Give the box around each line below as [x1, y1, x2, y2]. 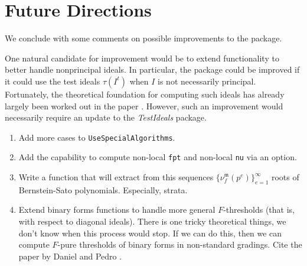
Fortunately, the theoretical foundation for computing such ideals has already [5, 87, 285, 100]
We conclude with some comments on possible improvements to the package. [5, 32, 282, 44]
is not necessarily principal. [158, 74, 256, 87]
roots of [271, 171, 299, 183]
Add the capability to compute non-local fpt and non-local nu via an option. [18, 151, 297, 163]
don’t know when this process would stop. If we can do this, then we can [18, 226, 282, 239]
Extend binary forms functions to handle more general [18, 203, 215, 216]
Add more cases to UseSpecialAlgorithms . [18, 131, 175, 143]
